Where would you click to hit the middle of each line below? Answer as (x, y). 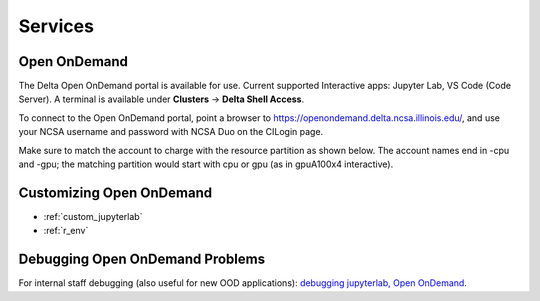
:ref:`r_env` (66, 231)
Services (56, 26)
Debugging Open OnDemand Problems (141, 259)
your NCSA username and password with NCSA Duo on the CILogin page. (171, 132)
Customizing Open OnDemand (115, 192)
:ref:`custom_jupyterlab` (93, 216)
